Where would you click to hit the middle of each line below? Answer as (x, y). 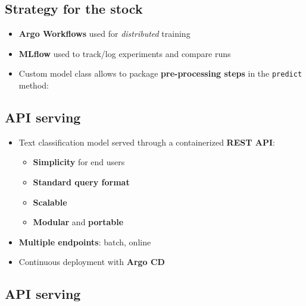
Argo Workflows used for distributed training (104, 34)
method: (34, 85)
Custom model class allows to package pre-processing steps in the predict (160, 73)
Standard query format (81, 182)
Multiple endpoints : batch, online (85, 242)
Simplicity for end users (79, 162)
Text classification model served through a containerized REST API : (147, 142)
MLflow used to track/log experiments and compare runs (125, 53)
